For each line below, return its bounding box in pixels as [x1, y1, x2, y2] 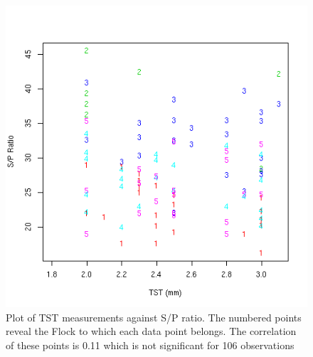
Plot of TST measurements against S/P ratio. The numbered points [6, 309, 302, 324]
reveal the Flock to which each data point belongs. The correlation [6, 324, 297, 339]
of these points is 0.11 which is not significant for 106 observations [6, 337, 295, 352]
